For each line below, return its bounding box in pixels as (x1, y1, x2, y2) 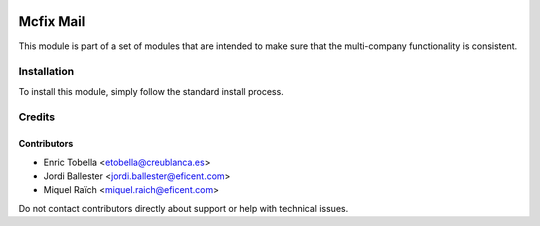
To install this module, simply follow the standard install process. (18, 85, 284, 97)
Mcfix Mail (18, 13, 86, 30)
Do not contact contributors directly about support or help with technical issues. (18, 202, 349, 214)
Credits (18, 110, 55, 124)
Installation (18, 65, 75, 79)
